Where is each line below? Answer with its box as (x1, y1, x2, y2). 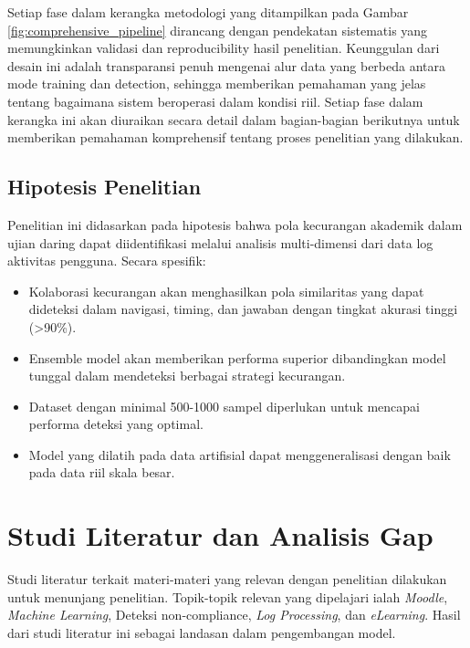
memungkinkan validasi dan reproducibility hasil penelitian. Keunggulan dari (7, 38, 440, 57)
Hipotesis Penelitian (7, 172, 202, 201)
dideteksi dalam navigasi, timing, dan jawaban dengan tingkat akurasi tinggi (28, 299, 458, 319)
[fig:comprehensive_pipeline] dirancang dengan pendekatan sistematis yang (7, 20, 428, 39)
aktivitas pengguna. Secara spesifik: (7, 251, 206, 270)
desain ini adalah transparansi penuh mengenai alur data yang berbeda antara (7, 56, 446, 75)
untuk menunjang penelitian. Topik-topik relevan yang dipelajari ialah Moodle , (7, 587, 448, 606)
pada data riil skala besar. (28, 463, 175, 482)
